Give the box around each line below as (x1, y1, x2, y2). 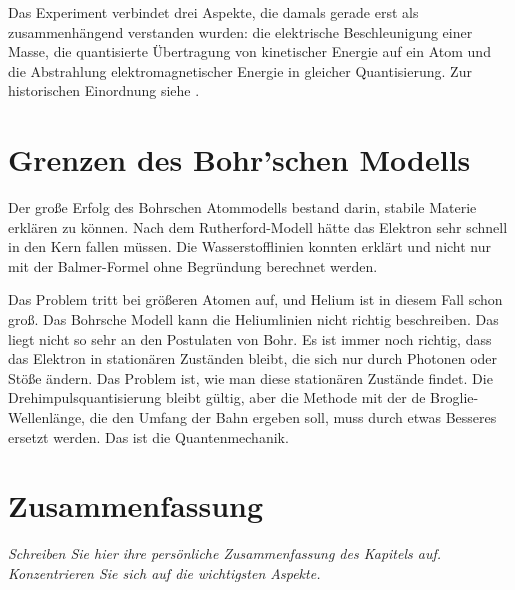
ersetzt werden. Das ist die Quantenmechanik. (8, 426, 289, 447)
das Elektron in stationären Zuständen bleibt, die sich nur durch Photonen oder (8, 348, 498, 369)
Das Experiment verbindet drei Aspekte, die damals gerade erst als (8, 2, 419, 22)
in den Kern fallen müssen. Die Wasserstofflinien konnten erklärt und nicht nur (8, 236, 492, 257)
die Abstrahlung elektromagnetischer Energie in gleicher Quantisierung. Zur (8, 60, 472, 81)
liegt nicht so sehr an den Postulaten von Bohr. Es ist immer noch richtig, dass (8, 328, 492, 349)
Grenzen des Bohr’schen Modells (8, 139, 471, 180)
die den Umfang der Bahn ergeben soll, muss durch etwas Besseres (89, 407, 497, 428)
